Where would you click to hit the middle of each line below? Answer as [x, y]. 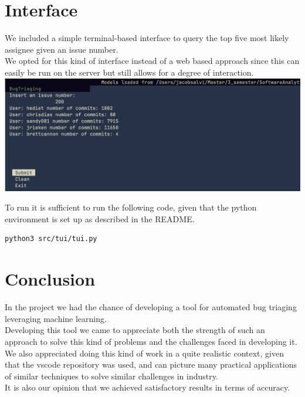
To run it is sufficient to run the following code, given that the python [131, 207]
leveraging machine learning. [56, 318]
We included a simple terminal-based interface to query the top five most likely [147, 38]
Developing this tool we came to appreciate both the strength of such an [135, 330]
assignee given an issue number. [62, 49]
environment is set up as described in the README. [100, 218]
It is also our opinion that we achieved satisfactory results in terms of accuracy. [148, 387]
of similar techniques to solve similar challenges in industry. [111, 376]
